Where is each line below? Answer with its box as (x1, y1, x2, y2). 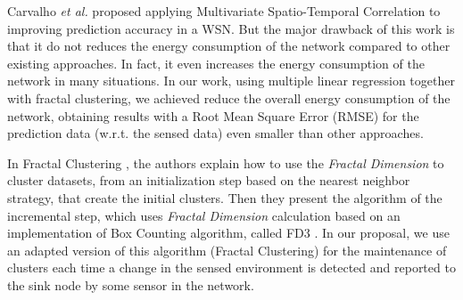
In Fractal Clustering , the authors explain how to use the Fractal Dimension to (7, 153, 444, 172)
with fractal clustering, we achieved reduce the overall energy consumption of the (7, 88, 451, 107)
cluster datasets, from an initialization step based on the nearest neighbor (7, 171, 410, 190)
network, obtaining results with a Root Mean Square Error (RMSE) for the (7, 106, 419, 125)
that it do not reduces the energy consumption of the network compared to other (7, 36, 451, 55)
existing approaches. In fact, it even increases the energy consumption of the (7, 53, 425, 72)
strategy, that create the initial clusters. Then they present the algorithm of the (7, 188, 442, 207)
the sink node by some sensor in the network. (7, 275, 254, 294)
